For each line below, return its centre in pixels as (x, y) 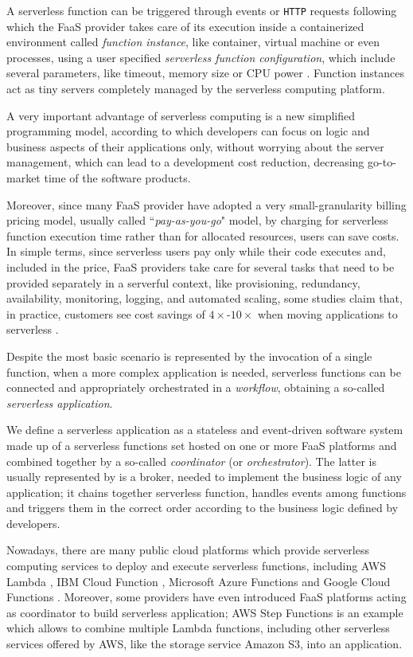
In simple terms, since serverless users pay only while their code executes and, (196, 251)
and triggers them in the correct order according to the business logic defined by (203, 508)
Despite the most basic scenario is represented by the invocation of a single (189, 356)
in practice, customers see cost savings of (106, 313)
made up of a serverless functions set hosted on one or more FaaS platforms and (202, 445)
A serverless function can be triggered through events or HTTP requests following (202, 10)
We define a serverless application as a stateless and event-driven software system (205, 430)
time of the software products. (117, 178)
